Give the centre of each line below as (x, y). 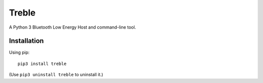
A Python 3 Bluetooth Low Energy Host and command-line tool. (73, 27)
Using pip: (19, 52)
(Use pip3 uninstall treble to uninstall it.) (56, 75)
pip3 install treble (42, 64)
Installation (26, 41)
